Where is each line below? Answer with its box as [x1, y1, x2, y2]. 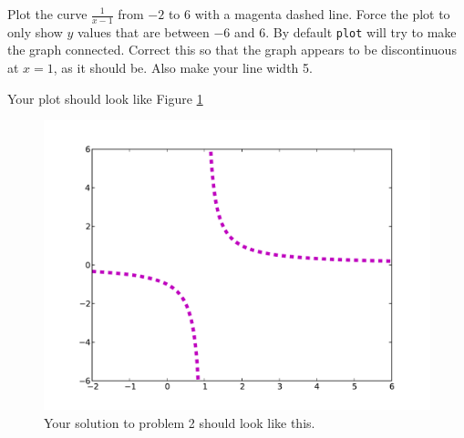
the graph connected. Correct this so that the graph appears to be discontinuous [7, 40, 457, 59]
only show [7, 22, 63, 41]
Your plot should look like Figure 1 [7, 88, 203, 107]
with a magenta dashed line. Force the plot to [194, 5, 450, 23]
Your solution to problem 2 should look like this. [44, 413, 315, 432]
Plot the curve [7, 5, 88, 23]
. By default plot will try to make [265, 22, 457, 41]
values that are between [77, 22, 210, 41]
